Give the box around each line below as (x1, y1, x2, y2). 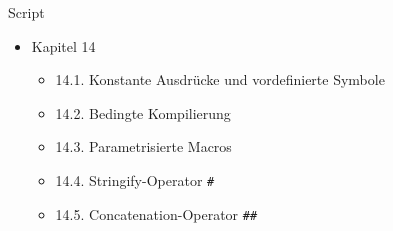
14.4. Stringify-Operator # (55, 169, 215, 190)
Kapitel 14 (31, 35, 96, 56)
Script (8, 2, 45, 22)
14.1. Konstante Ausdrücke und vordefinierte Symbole (55, 69, 385, 90)
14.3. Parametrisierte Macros (55, 136, 232, 157)
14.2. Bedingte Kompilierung (55, 102, 231, 123)
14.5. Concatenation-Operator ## (55, 203, 258, 224)
